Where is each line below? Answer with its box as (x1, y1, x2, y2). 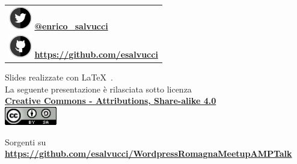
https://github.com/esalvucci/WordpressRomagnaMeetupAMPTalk (5, 147, 292, 160)
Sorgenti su (5, 135, 46, 148)
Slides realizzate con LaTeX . (5, 71, 113, 84)
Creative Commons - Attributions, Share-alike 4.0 (5, 94, 216, 107)
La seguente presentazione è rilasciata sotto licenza (5, 82, 192, 95)
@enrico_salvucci (34, 19, 108, 32)
